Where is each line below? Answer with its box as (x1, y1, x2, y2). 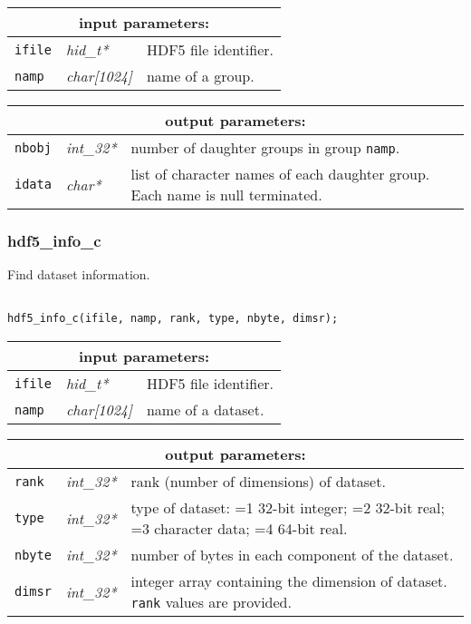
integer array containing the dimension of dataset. (130, 570, 447, 592)
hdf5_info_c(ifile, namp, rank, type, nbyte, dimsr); (7, 312, 339, 326)
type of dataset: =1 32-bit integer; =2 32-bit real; (130, 497, 445, 519)
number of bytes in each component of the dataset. (130, 544, 454, 566)
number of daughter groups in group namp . (130, 137, 400, 158)
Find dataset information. (7, 265, 150, 284)
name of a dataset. (146, 399, 264, 421)
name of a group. (146, 65, 255, 86)
